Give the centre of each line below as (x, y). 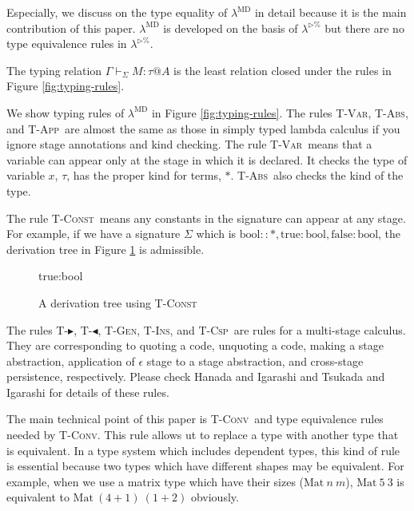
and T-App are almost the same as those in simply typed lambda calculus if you (203, 128)
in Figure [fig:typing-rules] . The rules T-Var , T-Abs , (280, 112)
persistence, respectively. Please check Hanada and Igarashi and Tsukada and (196, 376)
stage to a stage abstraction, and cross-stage (255, 360)
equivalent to (38, 497)
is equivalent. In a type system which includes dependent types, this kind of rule (203, 450)
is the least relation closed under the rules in (283, 70)
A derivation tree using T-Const (118, 302)
